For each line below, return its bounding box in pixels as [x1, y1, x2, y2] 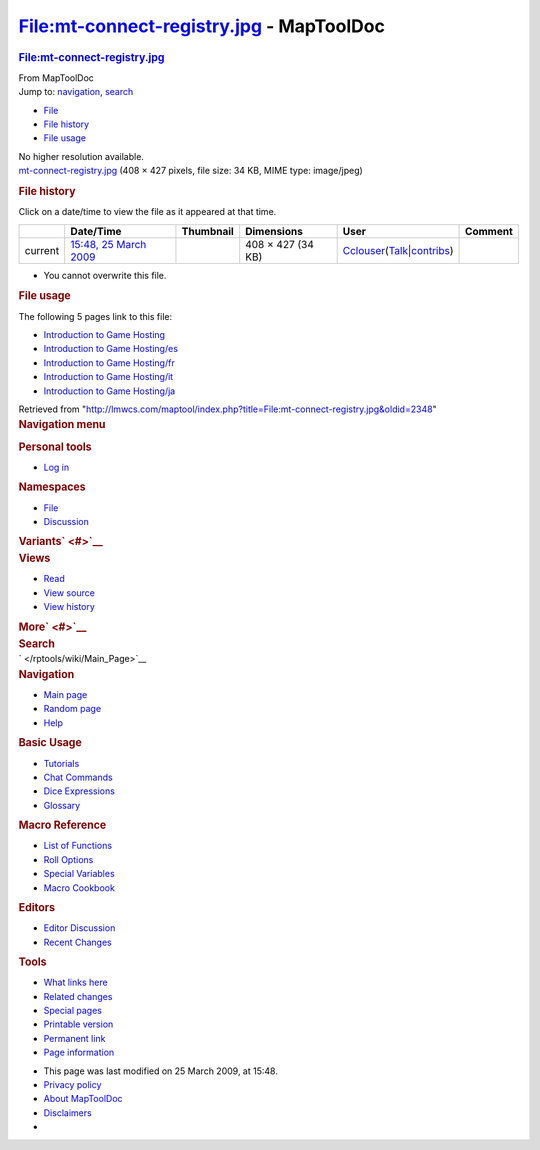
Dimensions [245, 224, 304, 238]
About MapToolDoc [43, 1093, 124, 1105]
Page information [43, 1046, 115, 1059]
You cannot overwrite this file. [43, 269, 167, 281]
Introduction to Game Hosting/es [43, 343, 179, 355]
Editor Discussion [43, 922, 116, 934]
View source [43, 586, 95, 599]
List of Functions [43, 840, 113, 852]
